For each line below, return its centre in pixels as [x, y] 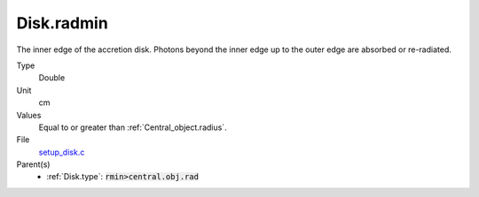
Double [52, 78]
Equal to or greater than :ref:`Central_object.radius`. [133, 127]
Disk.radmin [62, 23]
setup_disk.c [62, 152]
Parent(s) [33, 164]
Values [29, 115]
